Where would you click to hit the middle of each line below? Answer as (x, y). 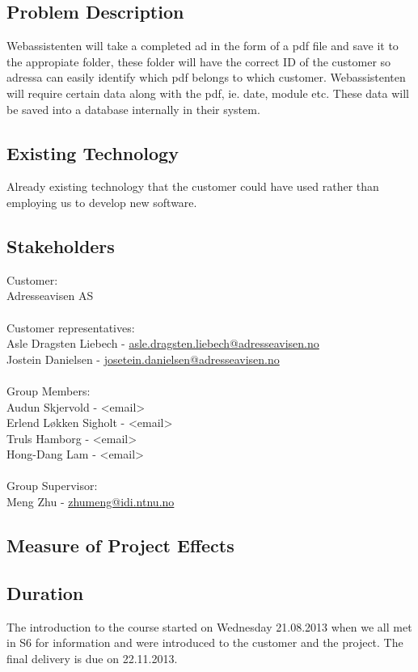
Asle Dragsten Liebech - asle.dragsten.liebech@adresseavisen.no (163, 343)
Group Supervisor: (52, 486)
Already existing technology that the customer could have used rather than (193, 186)
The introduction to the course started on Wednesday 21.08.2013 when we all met (209, 626)
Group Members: (49, 390)
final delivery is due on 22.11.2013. (92, 658)
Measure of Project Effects (120, 545)
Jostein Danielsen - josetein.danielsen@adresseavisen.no (143, 359)
